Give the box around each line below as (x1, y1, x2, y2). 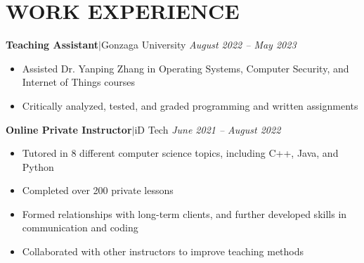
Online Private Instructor (6, 122, 132, 136)
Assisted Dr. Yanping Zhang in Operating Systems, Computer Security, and (22, 60, 349, 75)
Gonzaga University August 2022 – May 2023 (100, 37, 297, 52)
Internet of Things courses (22, 75, 135, 89)
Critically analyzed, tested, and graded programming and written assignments (22, 98, 358, 113)
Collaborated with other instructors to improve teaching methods (22, 244, 304, 259)
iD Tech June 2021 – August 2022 (134, 122, 281, 136)
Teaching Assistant (6, 37, 99, 52)
